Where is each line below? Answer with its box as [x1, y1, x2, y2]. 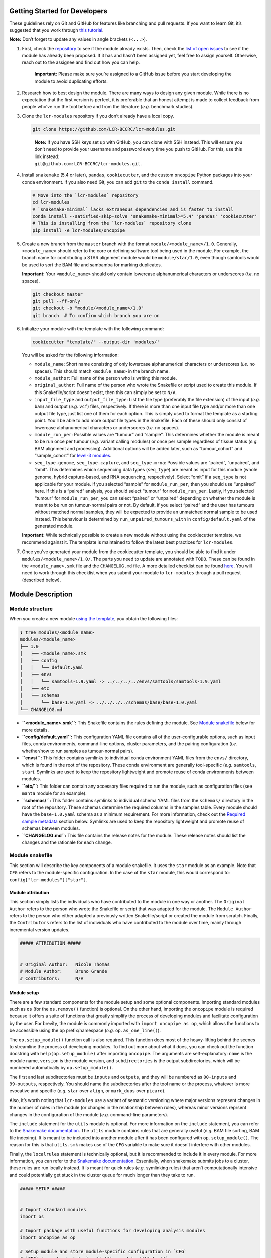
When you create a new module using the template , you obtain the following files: [9, 615, 178, 621]
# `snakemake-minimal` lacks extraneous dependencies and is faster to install [32, 206, 234, 212]
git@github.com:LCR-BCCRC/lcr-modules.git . [34, 160, 142, 166]
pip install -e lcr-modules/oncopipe [32, 227, 125, 233]
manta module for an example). [22, 790, 87, 796]
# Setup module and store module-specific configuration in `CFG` [20, 1249, 187, 1255]
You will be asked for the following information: [22, 352, 119, 358]
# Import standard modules [20, 1207, 86, 1212]
